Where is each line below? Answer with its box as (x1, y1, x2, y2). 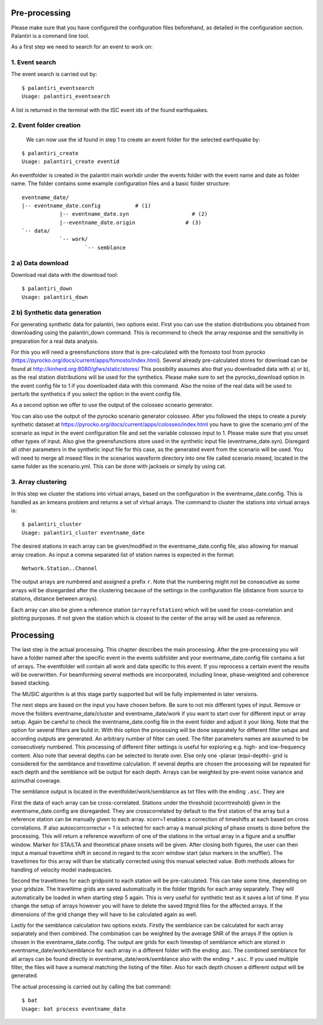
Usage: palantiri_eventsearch (22, 93, 111, 100)
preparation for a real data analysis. (11, 337, 99, 345)
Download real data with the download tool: (11, 272, 118, 278)
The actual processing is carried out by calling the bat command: (11, 983, 172, 990)
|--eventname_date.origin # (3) (59, 219, 202, 226)
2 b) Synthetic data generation (11, 308, 102, 316)
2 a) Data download (11, 258, 69, 267)
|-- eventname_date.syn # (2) (59, 210, 208, 218)
